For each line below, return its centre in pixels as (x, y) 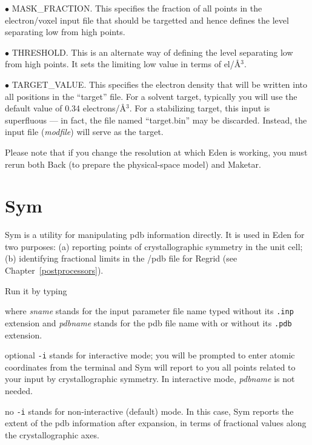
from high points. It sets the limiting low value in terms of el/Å (123, 64)
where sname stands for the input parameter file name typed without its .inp (149, 311)
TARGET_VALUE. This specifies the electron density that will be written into (160, 84)
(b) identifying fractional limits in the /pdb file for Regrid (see (121, 258)
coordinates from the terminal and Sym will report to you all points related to (150, 367)
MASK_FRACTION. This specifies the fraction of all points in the (137, 8)
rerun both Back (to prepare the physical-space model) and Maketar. (133, 164)
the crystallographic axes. (52, 434)
